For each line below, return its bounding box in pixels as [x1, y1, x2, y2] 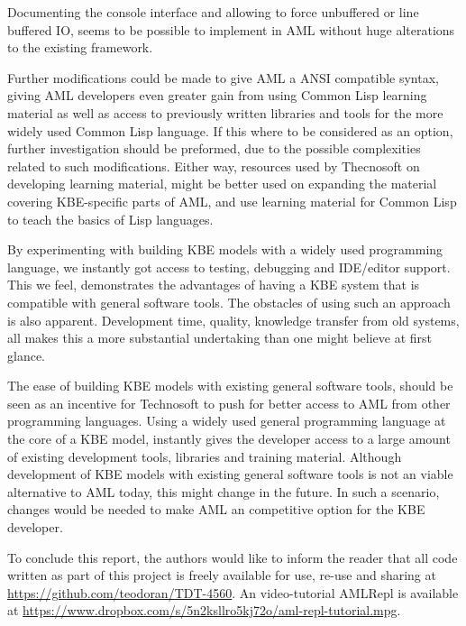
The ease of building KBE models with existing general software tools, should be [7, 376, 453, 395]
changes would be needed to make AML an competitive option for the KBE [7, 500, 425, 519]
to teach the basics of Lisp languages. [7, 209, 214, 228]
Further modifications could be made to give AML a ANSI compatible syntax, [7, 68, 439, 87]
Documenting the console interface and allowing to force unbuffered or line [7, 3, 419, 21]
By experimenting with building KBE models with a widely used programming [7, 240, 443, 259]
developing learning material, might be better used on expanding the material [7, 174, 437, 193]
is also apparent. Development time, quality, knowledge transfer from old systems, [7, 310, 460, 329]
